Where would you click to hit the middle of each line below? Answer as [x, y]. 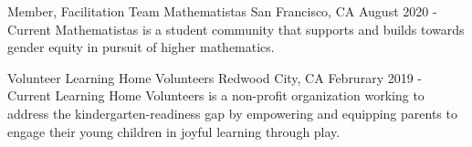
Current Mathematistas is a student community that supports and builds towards [236, 29]
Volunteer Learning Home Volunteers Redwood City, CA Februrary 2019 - [215, 77]
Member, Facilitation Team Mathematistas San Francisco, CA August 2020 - [222, 11]
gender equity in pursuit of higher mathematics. [141, 47]
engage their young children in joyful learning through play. [174, 131]
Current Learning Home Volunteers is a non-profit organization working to [216, 95]
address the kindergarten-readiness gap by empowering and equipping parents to [232, 113]
